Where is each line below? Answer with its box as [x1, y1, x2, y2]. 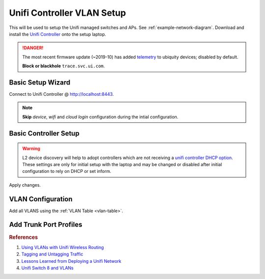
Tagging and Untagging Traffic [21, 251, 83, 257]
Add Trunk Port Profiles [9, 221, 82, 229]
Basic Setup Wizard [9, 78, 71, 86]
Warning [22, 145, 40, 152]
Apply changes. [9, 182, 41, 188]
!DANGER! [22, 45, 44, 51]
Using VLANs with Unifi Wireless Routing [21, 244, 104, 250]
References [9, 234, 38, 241]
